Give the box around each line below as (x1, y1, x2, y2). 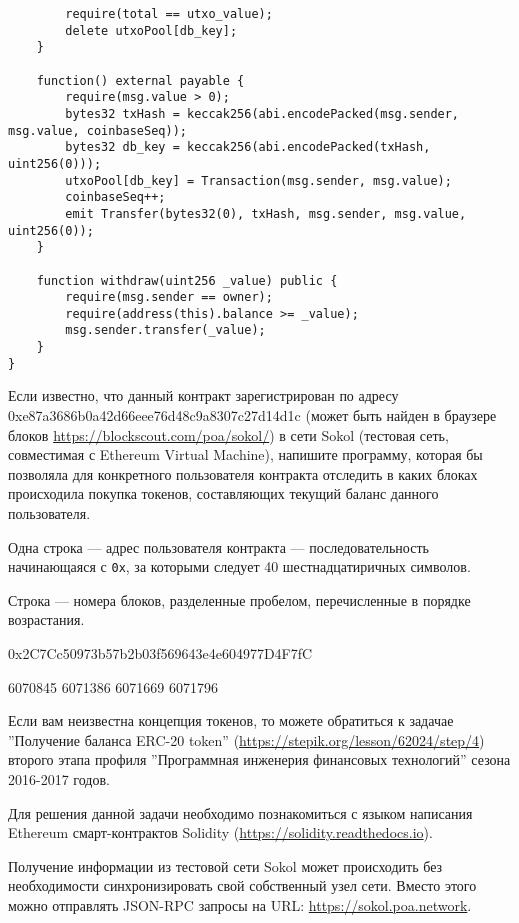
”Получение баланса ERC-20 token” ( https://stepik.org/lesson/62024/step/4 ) (8, 729, 485, 750)
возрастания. (8, 609, 85, 630)
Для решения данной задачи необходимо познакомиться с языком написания (8, 802, 473, 823)
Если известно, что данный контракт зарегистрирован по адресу (8, 385, 399, 406)
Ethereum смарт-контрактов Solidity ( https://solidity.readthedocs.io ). (8, 822, 433, 843)
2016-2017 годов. (8, 769, 110, 789)
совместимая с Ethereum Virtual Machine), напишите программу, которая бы (8, 444, 483, 465)
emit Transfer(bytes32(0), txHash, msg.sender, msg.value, (65, 206, 467, 221)
